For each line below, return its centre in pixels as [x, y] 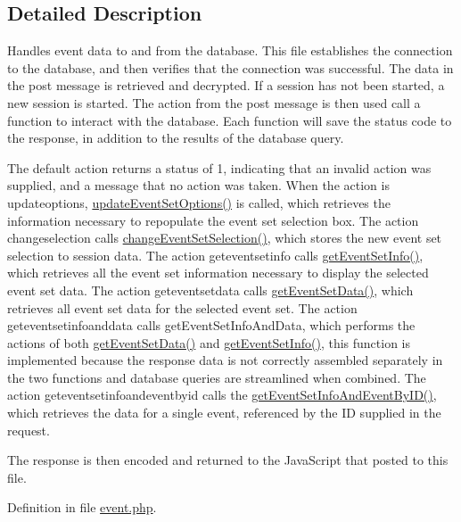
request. [29, 430]
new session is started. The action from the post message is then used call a [214, 102]
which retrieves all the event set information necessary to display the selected [218, 273]
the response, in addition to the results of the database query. [176, 138]
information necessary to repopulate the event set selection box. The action [213, 220]
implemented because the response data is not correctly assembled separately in [225, 360]
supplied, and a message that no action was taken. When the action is [198, 185]
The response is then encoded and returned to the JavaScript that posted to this [228, 460]
